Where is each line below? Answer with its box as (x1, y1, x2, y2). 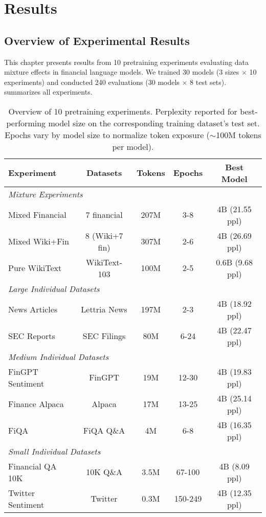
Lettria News (81, 303, 127, 316)
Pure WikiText (8, 262, 62, 274)
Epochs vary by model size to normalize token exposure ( (5, 128, 210, 141)
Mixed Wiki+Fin (8, 235, 69, 248)
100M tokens (216, 128, 261, 141)
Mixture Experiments (8, 188, 83, 200)
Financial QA (8, 460, 57, 472)
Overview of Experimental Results (4, 32, 190, 48)
